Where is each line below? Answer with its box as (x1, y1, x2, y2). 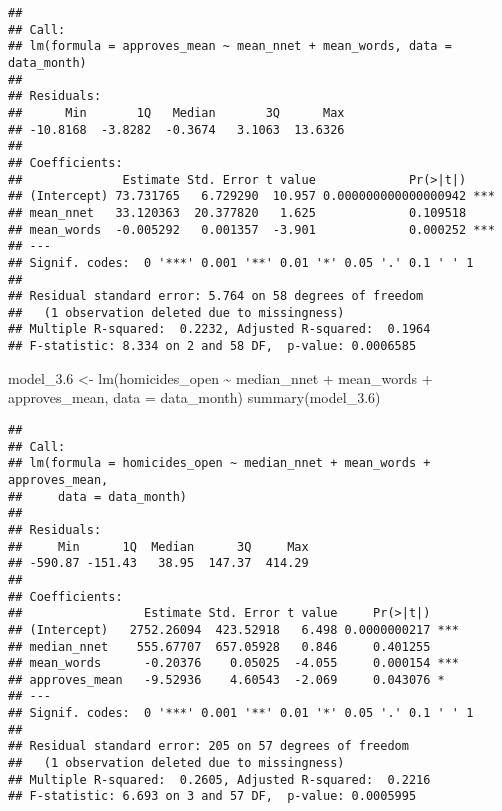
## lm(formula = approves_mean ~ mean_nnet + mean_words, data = (8, 39, 452, 54)
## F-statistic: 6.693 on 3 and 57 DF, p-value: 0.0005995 (8, 789, 417, 804)
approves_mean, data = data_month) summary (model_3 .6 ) (8, 387, 381, 408)
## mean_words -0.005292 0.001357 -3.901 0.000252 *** (8, 222, 495, 237)
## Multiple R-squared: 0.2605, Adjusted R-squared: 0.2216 (8, 772, 431, 787)
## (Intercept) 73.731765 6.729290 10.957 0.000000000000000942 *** (8, 189, 495, 204)
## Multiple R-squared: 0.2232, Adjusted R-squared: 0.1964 (8, 322, 431, 337)
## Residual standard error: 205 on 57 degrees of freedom (8, 739, 409, 754)
